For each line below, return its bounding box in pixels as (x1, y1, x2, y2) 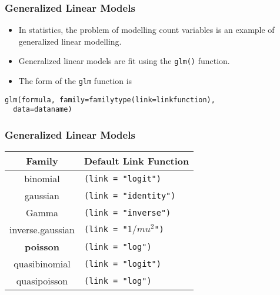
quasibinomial (14, 257, 71, 271)
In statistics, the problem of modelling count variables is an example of (18, 24, 275, 36)
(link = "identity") (84, 190, 176, 200)
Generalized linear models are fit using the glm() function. (18, 55, 230, 67)
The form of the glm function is (18, 75, 132, 87)
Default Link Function (84, 154, 189, 168)
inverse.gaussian (9, 223, 75, 237)
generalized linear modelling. (18, 35, 122, 47)
